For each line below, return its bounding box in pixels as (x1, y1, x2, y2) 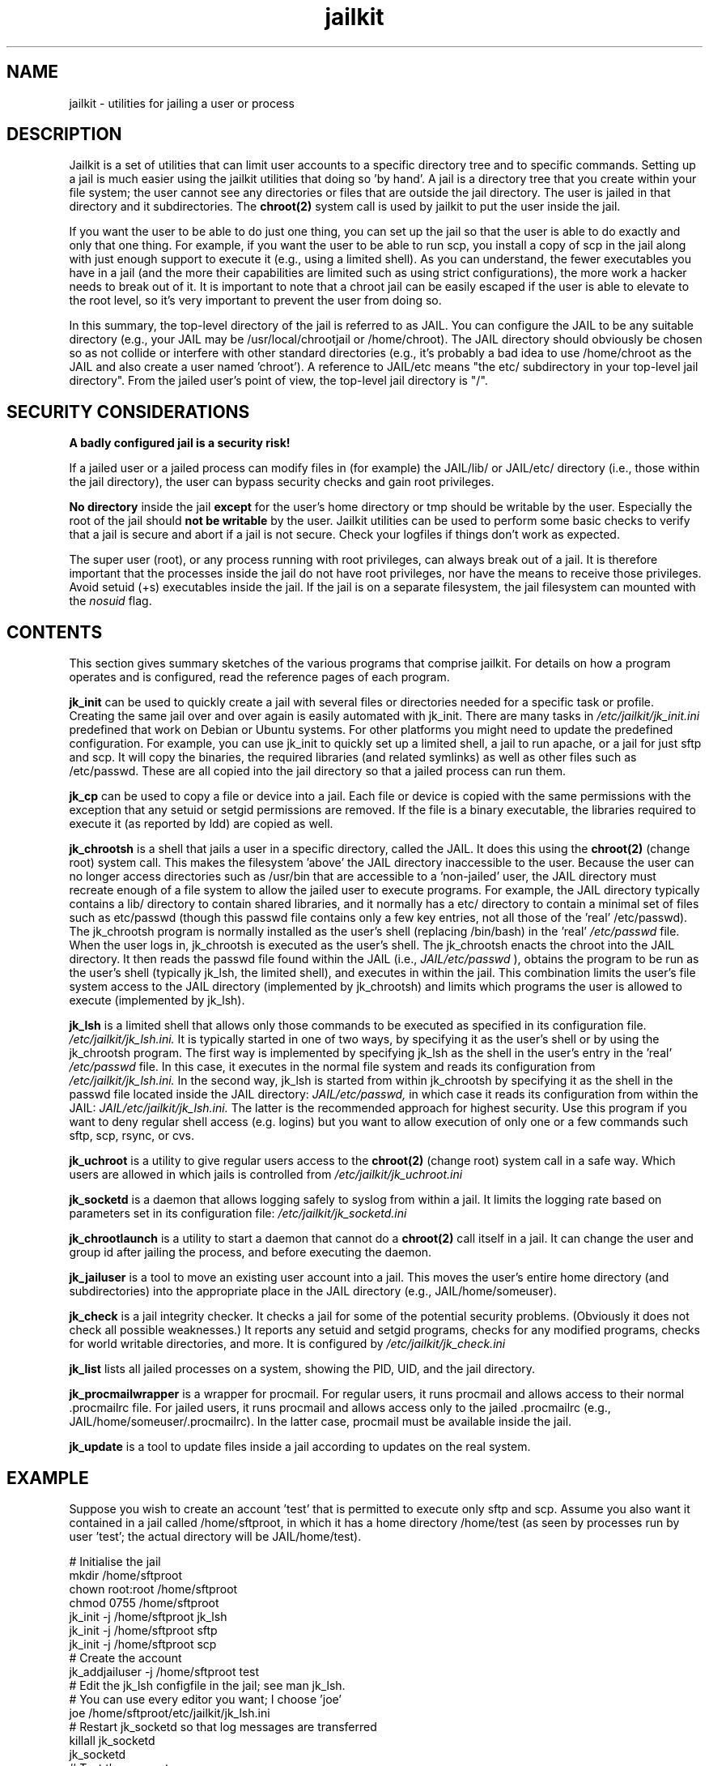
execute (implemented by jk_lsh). (69, 993, 245, 1008)
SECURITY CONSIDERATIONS (6, 401, 250, 422)
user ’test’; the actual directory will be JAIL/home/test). (69, 1529, 362, 1543)
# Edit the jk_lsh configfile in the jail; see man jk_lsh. (69, 1678, 346, 1692)
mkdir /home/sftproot (69, 1568, 183, 1582)
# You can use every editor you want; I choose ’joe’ (69, 1691, 342, 1706)
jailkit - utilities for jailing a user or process (69, 96, 295, 110)
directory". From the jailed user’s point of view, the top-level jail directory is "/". (69, 373, 488, 388)
